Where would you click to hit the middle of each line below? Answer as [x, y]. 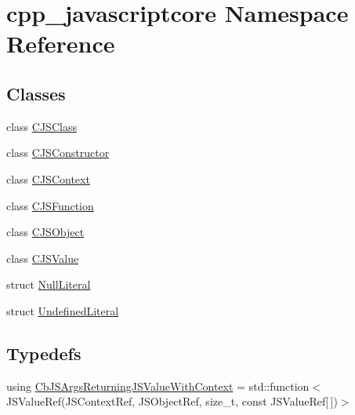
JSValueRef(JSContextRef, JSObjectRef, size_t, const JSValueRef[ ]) [172, 401]
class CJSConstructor [58, 153]
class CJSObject [45, 232]
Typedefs [44, 353]
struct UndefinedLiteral [63, 310]
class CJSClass [42, 126]
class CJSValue [43, 258]
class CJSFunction [50, 205]
